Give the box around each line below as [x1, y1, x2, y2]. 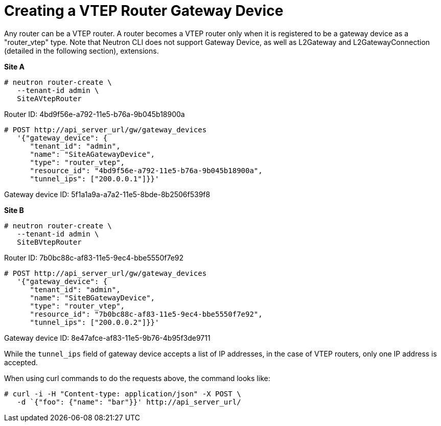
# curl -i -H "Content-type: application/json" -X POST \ [4, 389, 241, 398]
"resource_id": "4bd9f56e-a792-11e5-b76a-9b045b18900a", [30, 166, 263, 175]
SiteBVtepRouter [17, 238, 82, 246]
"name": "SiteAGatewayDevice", [30, 150, 155, 158]
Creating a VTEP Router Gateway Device [4, 2, 284, 19]
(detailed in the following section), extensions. [4, 46, 159, 55]
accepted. [4, 358, 38, 367]
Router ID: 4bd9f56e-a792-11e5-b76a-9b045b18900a [4, 109, 185, 119]
